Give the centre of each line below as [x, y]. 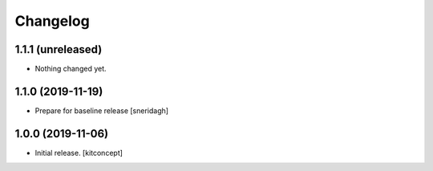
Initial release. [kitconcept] [79, 153]
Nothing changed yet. [71, 69]
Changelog [52, 21]
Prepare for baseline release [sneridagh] [101, 110]
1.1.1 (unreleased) [59, 49]
